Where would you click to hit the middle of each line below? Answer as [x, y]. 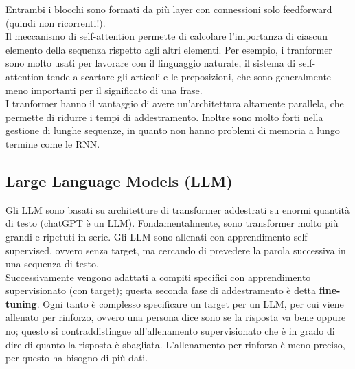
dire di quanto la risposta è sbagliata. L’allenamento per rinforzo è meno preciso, [175, 344]
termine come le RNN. [53, 143]
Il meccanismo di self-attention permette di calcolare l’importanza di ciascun [167, 36]
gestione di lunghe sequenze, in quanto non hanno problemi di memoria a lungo [173, 130]
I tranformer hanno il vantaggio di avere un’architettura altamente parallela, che [175, 103]
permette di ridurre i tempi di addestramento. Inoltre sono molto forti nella [164, 116]
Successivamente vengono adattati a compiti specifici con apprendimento [158, 277]
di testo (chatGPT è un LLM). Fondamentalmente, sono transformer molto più [172, 223]
